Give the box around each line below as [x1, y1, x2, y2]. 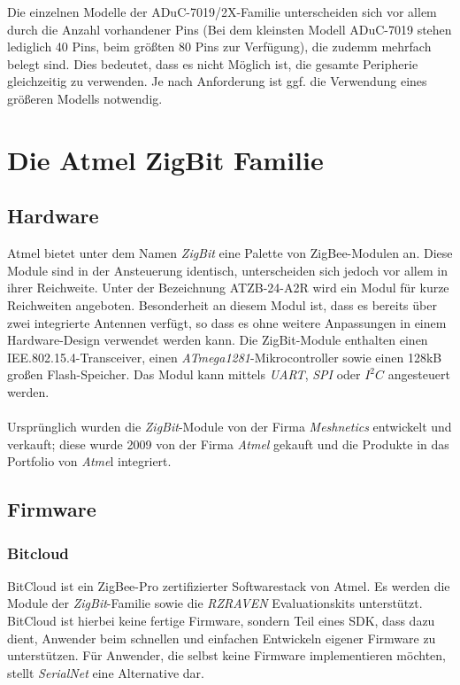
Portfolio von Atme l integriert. [7, 452, 172, 471]
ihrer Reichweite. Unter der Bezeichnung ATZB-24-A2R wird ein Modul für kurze [7, 278, 449, 297]
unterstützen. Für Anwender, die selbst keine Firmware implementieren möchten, [7, 646, 446, 665]
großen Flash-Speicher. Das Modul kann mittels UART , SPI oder [7, 365, 361, 384]
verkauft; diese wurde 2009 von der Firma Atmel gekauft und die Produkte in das [7, 434, 449, 453]
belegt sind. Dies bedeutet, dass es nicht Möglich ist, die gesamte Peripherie [7, 54, 418, 73]
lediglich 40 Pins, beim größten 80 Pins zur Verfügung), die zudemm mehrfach [7, 37, 432, 56]
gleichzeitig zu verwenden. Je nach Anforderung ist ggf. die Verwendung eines [7, 72, 427, 90]
